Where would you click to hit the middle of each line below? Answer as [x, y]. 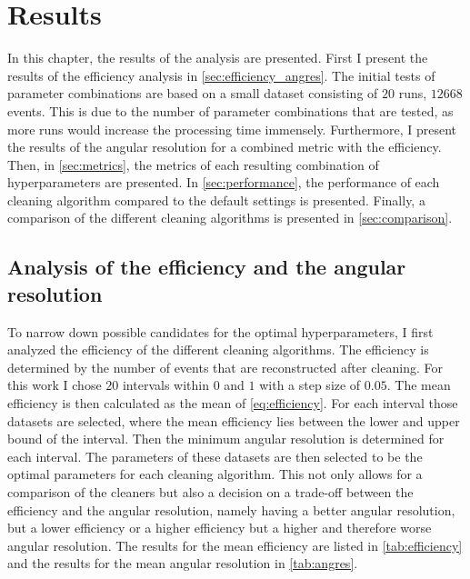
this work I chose [55, 385]
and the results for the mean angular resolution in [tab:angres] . [183, 563]
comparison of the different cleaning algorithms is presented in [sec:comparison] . [230, 218]
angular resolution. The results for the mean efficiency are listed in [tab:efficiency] [235, 545]
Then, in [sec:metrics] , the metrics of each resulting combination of [193, 164]
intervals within [165, 385]
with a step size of [310, 385]
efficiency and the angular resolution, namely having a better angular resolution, [231, 509]
